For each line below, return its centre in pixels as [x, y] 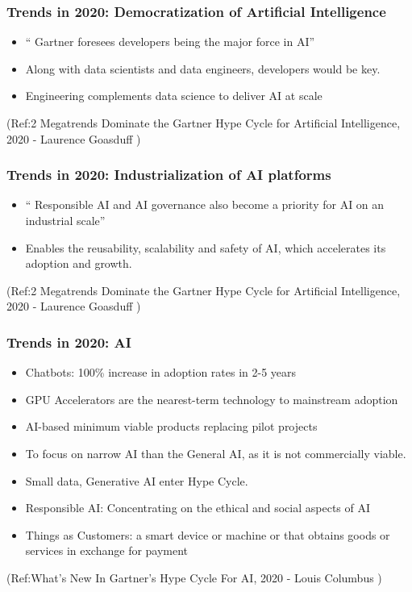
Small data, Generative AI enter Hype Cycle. [137, 480]
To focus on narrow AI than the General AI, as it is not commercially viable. [216, 453]
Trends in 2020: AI [69, 342]
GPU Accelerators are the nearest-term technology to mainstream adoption [212, 399]
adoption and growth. [79, 263]
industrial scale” [65, 220]
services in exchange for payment [107, 550]
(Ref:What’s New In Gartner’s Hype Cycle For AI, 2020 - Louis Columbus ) [194, 577]
